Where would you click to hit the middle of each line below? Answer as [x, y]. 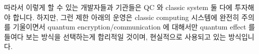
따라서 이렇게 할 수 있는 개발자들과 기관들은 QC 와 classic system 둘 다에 [118, 7]
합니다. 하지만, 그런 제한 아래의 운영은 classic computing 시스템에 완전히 [126, 17]
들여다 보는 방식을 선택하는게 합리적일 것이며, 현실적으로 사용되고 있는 [115, 36]
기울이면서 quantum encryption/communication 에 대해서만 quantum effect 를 [134, 27]
